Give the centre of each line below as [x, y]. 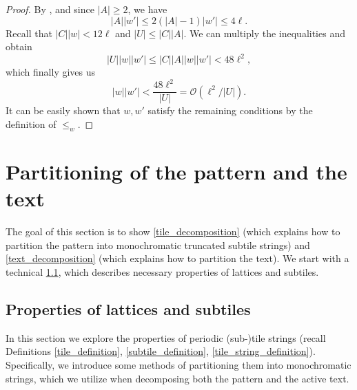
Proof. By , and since [50, 9]
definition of [31, 124]
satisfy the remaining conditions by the [230, 110]
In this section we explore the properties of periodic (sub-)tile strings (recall [166, 337]
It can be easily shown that [63, 110]
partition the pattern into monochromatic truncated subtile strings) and [158, 245]
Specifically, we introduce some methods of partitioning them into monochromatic [178, 364]
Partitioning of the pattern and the [176, 172]
